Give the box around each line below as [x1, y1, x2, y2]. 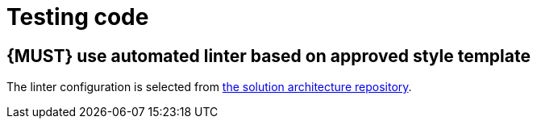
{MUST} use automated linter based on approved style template [6, 45, 531, 66]
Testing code [6, 3, 149, 31]
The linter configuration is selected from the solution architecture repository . [6, 80, 412, 94]
